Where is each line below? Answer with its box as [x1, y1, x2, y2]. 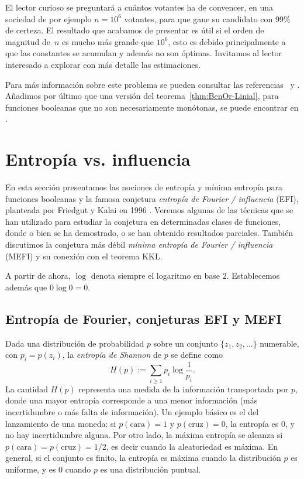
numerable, [260, 337, 299, 349]
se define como [171, 348, 223, 361]
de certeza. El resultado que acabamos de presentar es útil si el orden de [5, 24, 264, 36]
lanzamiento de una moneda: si [5, 417, 116, 429]
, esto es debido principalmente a [168, 35, 286, 47]
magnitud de [5, 35, 51, 47]
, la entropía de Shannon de [62, 348, 161, 361]
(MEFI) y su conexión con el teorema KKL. [5, 249, 163, 262]
